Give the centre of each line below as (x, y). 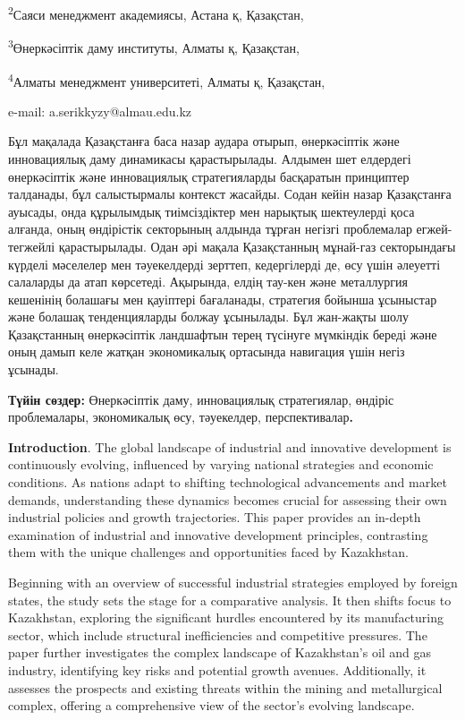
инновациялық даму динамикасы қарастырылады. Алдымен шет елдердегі (210, 158)
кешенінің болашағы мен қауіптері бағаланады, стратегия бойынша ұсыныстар (223, 299)
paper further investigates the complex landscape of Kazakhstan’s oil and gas (220, 652)
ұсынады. (34, 369)
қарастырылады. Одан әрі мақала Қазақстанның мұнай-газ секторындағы (257, 246)
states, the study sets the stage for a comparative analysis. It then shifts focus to (230, 600)
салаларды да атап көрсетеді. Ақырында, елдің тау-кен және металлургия (208, 282)
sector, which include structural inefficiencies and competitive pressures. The (218, 634)
